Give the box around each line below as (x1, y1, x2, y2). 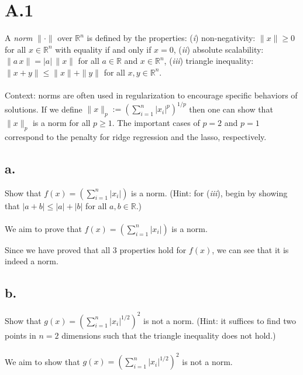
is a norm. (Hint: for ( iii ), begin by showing (131, 186, 288, 199)
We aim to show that (5, 355, 80, 367)
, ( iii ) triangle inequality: (164, 54, 254, 67)
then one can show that (189, 103, 273, 115)
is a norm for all (32, 116, 91, 128)
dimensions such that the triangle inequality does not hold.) (61, 329, 276, 341)
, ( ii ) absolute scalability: (173, 43, 264, 55)
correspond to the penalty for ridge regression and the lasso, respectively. (5, 130, 267, 142)
